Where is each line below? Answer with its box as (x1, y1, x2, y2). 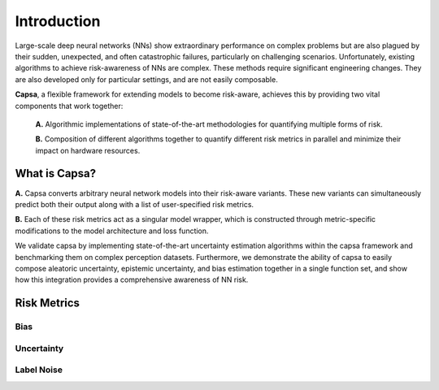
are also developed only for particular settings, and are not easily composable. (15, 74, 278, 84)
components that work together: (15, 101, 124, 110)
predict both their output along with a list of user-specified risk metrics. (15, 199, 254, 209)
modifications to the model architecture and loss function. (15, 226, 209, 236)
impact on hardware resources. (35, 145, 141, 155)
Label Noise (15, 364, 63, 375)
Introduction (15, 12, 101, 30)
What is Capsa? (15, 167, 97, 180)
